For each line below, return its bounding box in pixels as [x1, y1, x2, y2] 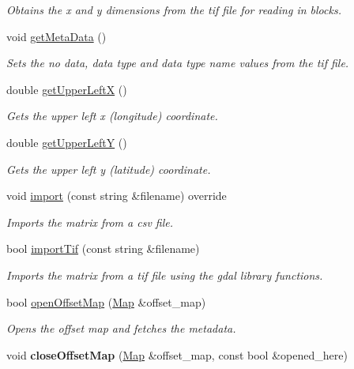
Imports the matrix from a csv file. [6, 213, 174, 230]
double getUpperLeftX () [6, 81, 127, 97]
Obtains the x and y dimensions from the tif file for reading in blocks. [6, 2, 341, 17]
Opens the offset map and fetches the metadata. [6, 320, 236, 337]
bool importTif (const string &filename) [6, 240, 200, 257]
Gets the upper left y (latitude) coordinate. [6, 160, 211, 177]
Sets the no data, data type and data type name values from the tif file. [6, 55, 349, 71]
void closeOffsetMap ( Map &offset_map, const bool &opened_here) [6, 346, 348, 363]
